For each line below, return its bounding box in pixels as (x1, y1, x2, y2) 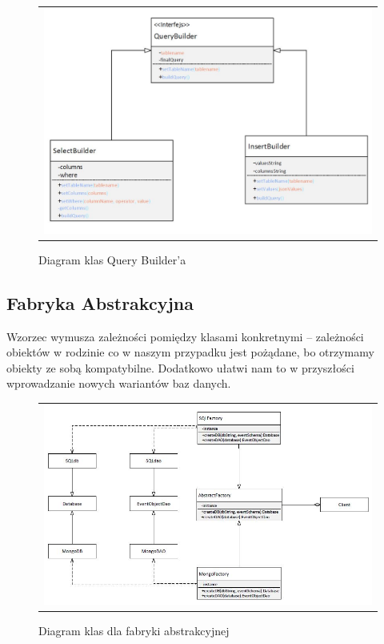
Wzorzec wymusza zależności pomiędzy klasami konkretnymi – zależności (6, 328, 364, 344)
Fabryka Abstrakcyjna (6, 290, 194, 315)
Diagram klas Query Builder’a (38, 251, 186, 268)
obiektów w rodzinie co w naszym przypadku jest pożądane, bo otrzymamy (6, 344, 374, 360)
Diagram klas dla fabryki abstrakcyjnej (38, 622, 230, 639)
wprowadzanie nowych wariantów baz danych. (6, 375, 231, 392)
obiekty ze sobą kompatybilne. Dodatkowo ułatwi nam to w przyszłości (6, 359, 354, 376)
